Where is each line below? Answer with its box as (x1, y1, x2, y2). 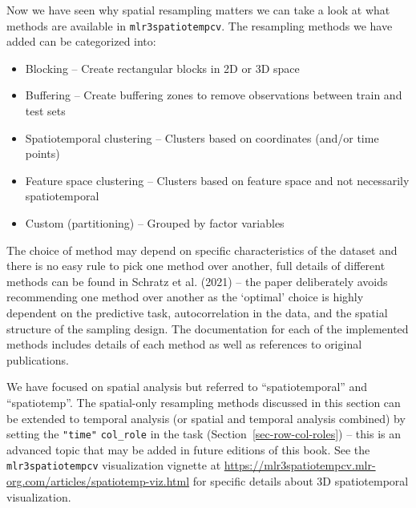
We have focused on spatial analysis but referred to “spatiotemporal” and (6, 378, 368, 395)
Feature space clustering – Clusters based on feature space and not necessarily (25, 171, 410, 188)
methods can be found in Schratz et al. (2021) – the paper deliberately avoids (6, 272, 388, 289)
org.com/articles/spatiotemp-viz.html (6, 473, 190, 490)
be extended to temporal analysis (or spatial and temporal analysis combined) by (6, 409, 406, 426)
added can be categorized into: (6, 33, 156, 50)
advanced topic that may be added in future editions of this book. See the (6, 441, 370, 458)
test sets (25, 103, 66, 119)
